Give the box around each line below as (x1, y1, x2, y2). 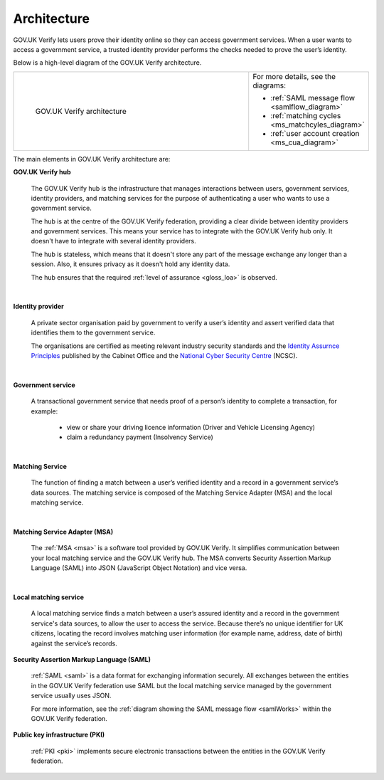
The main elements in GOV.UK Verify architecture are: (13, 154, 171, 163)
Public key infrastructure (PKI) (13, 730, 105, 739)
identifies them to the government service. (31, 328, 156, 337)
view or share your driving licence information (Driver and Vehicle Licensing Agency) (66, 423, 316, 431)
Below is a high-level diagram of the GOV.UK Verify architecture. (13, 58, 202, 67)
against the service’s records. (31, 639, 117, 648)
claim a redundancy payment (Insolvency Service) (66, 433, 213, 441)
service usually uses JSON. (31, 691, 112, 700)
